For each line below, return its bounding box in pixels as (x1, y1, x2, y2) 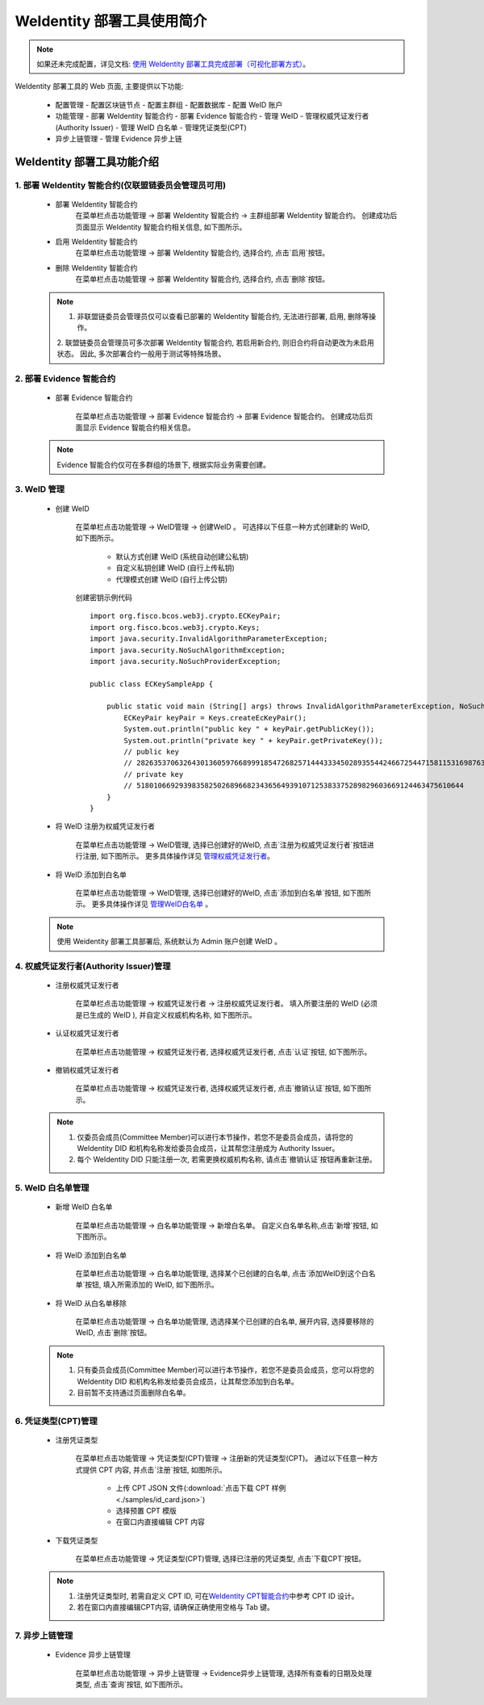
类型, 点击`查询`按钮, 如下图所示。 (75, 1680, 187, 1689)
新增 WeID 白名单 (55, 1202, 113, 1212)
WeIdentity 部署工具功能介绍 (15, 154, 160, 169)
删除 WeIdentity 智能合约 (55, 262, 138, 272)
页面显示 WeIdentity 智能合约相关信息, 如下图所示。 (75, 222, 247, 232)
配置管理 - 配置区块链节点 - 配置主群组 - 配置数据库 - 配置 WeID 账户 (55, 99, 283, 109)
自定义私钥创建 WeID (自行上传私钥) (115, 563, 236, 573)
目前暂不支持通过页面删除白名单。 (77, 1388, 190, 1397)
